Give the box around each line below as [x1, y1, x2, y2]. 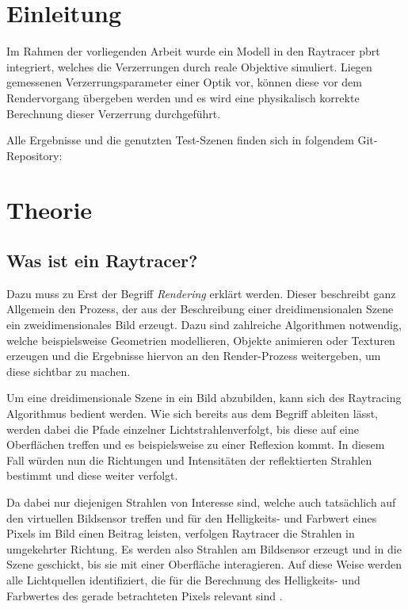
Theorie [6, 193, 93, 226]
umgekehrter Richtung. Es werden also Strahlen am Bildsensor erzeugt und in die [6, 540, 402, 557]
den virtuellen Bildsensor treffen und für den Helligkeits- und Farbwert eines [6, 509, 377, 526]
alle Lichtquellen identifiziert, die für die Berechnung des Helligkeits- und [6, 571, 360, 588]
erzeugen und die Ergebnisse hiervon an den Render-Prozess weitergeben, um [6, 347, 381, 364]
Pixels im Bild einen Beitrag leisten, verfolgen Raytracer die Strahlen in [6, 525, 355, 542]
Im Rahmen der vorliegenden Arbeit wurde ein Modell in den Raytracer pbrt [6, 43, 380, 59]
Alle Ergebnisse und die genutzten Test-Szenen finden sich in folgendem [6, 132, 354, 148]
